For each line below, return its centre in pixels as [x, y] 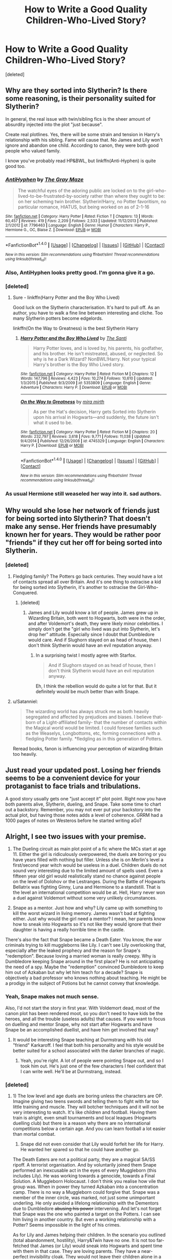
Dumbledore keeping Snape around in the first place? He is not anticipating [84, 962]
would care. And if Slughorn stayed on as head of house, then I [94, 640]
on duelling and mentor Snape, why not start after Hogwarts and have [79, 1024]
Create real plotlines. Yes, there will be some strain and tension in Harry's [83, 134]
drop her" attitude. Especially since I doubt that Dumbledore [91, 634]
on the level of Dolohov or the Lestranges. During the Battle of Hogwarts [89, 882]
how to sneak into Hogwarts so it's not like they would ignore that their [87, 924]
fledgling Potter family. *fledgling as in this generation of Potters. [94, 738]
